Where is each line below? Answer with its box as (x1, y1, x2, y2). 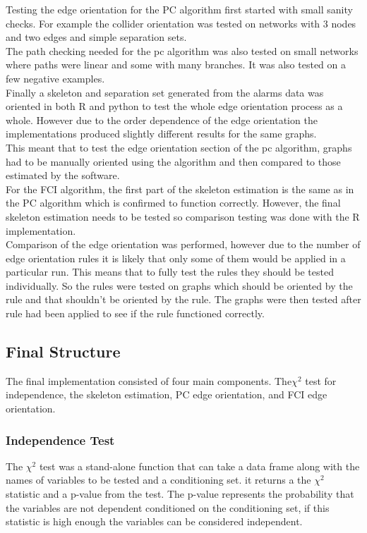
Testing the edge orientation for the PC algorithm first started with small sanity (6, 2, 353, 16)
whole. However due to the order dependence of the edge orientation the (6, 112, 318, 127)
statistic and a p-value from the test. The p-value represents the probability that (6, 486, 354, 501)
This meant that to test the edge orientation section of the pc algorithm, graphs (6, 140, 352, 154)
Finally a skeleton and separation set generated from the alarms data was (6, 85, 324, 99)
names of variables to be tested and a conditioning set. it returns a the (6, 472, 311, 487)
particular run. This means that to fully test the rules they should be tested (6, 264, 334, 279)
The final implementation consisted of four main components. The (6, 373, 292, 388)
